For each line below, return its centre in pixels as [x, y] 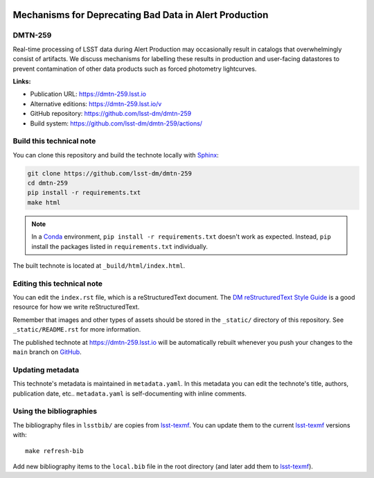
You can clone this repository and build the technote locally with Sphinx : [116, 155]
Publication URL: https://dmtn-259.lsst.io [88, 94]
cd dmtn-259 [48, 183]
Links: [22, 81]
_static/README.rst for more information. [77, 330]
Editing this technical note [58, 283]
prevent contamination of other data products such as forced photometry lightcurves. [135, 69]
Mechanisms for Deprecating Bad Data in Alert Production [141, 15]
